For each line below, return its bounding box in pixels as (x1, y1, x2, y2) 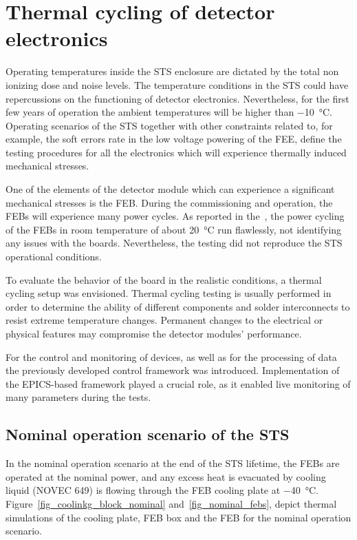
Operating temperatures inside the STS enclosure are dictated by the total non (6, 64, 339, 79)
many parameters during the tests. (6, 390, 151, 404)
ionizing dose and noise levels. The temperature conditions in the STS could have (6, 77, 349, 92)
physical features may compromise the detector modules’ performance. (6, 326, 302, 340)
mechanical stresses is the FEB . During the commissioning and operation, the (6, 195, 333, 209)
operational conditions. (6, 249, 102, 264)
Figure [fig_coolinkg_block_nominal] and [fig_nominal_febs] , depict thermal (6, 496, 337, 510)
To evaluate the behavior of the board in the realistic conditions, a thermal (6, 272, 322, 287)
